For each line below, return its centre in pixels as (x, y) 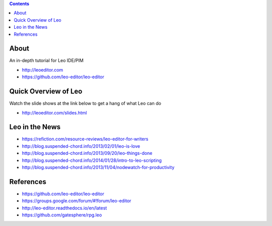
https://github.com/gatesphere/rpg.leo (62, 215)
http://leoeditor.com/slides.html (55, 112)
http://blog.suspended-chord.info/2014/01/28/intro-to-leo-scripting (92, 160)
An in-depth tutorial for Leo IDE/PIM (47, 61)
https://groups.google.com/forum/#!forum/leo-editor (77, 201)
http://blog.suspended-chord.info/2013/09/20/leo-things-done (87, 153)
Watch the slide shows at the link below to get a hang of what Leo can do (85, 103)
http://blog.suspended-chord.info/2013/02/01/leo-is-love (81, 146)
